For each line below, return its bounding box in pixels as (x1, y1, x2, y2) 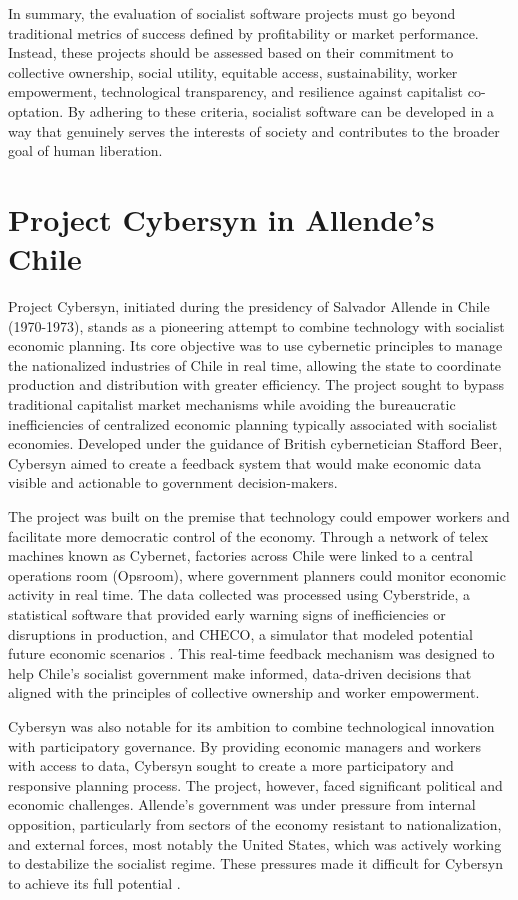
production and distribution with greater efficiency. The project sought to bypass (8, 374, 504, 395)
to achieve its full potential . (8, 872, 181, 893)
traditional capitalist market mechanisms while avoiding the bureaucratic (8, 394, 456, 415)
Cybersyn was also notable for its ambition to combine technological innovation (8, 715, 495, 736)
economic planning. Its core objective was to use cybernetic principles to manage (8, 335, 503, 356)
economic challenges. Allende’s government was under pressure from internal (8, 794, 476, 815)
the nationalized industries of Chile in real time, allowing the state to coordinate (8, 354, 502, 375)
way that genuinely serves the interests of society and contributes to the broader (8, 120, 500, 141)
